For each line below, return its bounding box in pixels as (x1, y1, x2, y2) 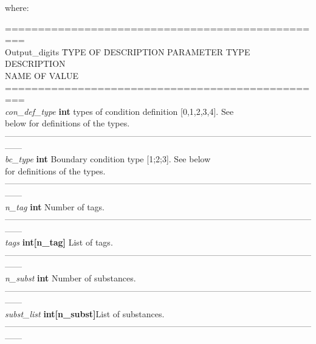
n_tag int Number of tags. (5, 200, 105, 213)
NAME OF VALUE (5, 69, 78, 81)
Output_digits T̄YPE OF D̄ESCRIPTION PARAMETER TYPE (5, 45, 250, 58)
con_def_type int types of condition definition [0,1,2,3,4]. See (5, 105, 234, 117)
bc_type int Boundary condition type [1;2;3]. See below (5, 153, 211, 165)
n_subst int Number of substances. (5, 272, 136, 284)
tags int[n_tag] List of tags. (5, 236, 113, 249)
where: (5, 1, 29, 13)
